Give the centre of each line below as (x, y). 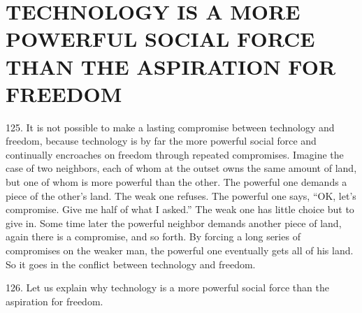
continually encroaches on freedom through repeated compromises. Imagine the (175, 154)
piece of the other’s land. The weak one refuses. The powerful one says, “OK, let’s (181, 195)
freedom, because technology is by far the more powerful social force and (161, 141)
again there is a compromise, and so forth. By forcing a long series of (153, 236)
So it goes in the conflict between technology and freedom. (131, 264)
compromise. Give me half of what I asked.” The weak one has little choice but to (180, 209)
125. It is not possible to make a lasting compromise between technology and (170, 127)
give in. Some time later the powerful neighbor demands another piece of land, (174, 223)
